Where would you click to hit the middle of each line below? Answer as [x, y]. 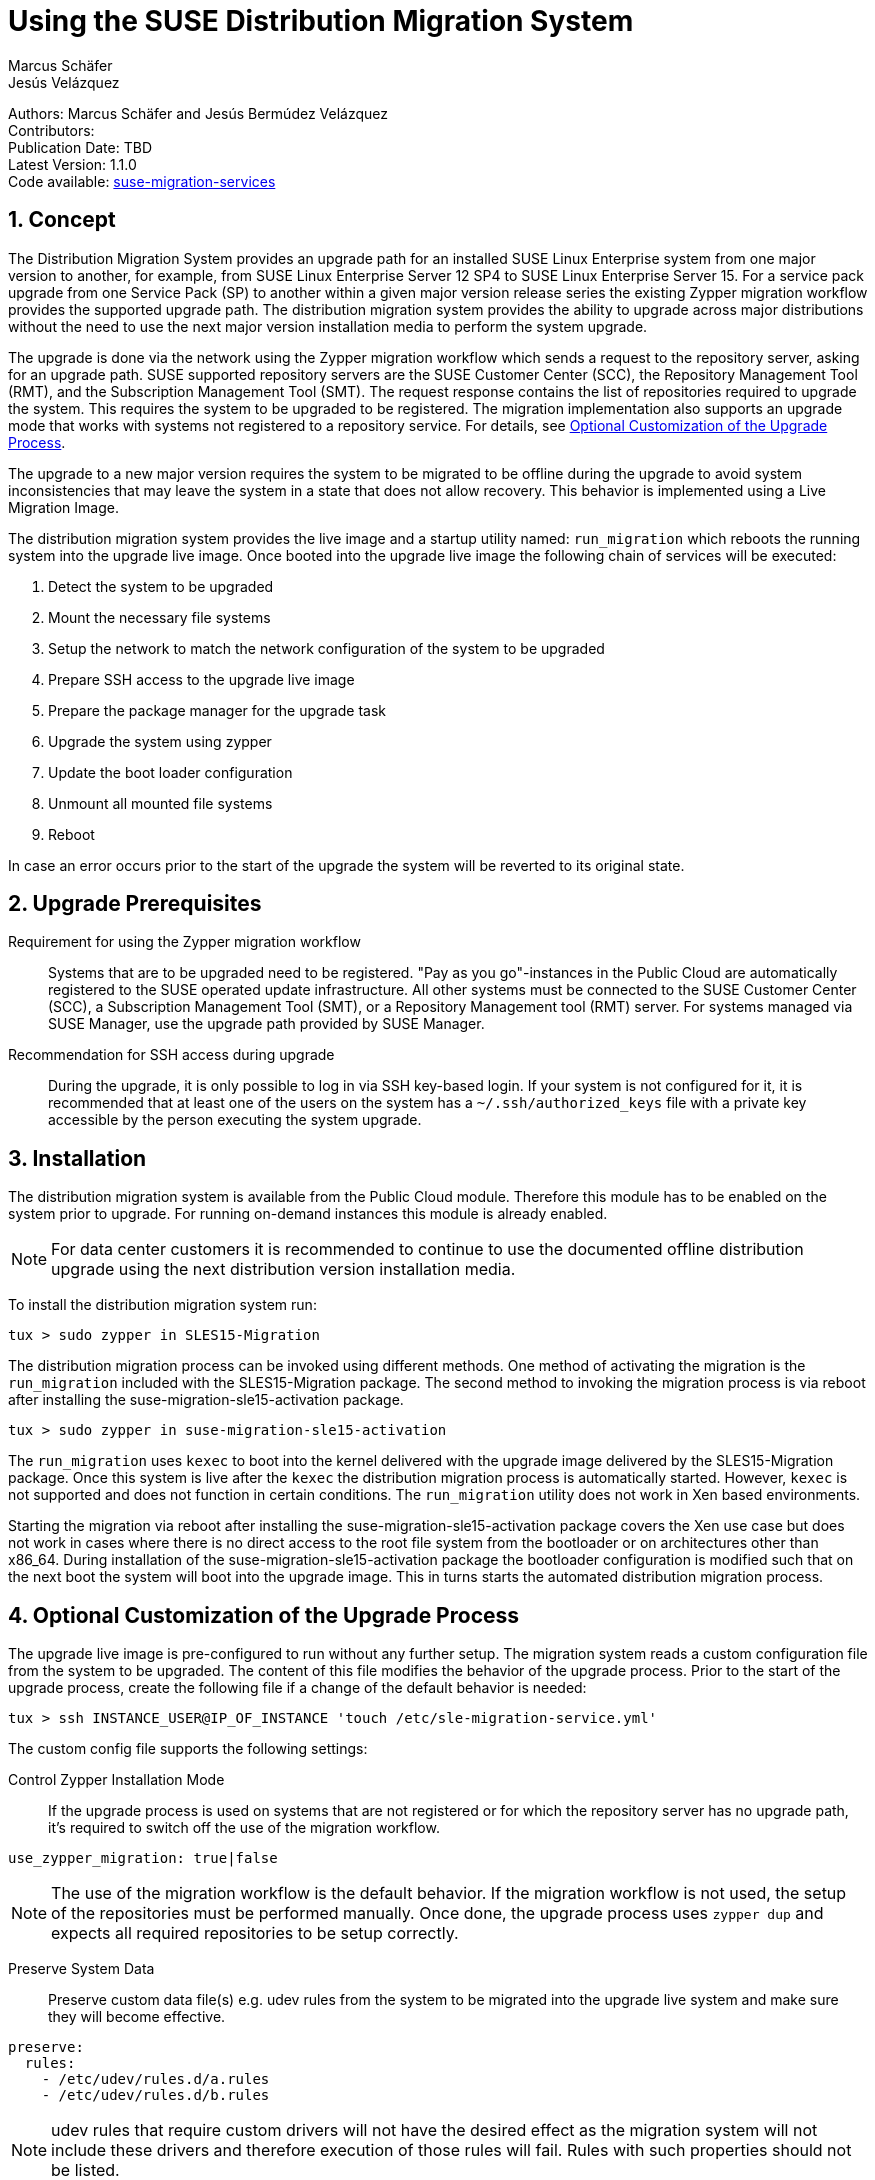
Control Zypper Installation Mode [116, 1780]
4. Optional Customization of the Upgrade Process [264, 1615]
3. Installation [77, 1158]
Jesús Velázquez [64, 82]
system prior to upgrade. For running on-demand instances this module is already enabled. [308, 1214]
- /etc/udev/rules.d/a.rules [155, 2079]
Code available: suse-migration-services [142, 181]
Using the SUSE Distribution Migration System [321, 21]
